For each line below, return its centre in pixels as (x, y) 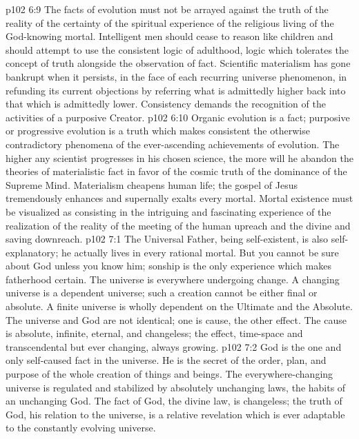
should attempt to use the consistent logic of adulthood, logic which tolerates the (177, 49)
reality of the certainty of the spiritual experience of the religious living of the (170, 22)
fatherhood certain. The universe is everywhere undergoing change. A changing (173, 279)
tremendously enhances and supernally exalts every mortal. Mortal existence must (179, 198)
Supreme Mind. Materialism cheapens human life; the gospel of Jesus (152, 184)
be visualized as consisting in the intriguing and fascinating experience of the (168, 211)
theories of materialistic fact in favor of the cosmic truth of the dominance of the (176, 171)
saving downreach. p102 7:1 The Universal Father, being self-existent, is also (167, 239)
